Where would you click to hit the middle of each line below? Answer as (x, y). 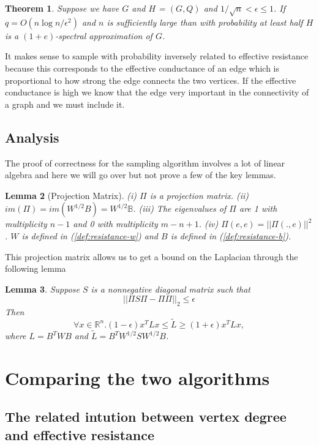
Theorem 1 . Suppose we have (62, 8)
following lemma (36, 268)
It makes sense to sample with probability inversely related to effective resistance (157, 56)
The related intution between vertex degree (146, 417)
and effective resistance (80, 434)
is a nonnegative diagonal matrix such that (171, 289)
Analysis (32, 137)
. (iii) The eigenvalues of (180, 208)
